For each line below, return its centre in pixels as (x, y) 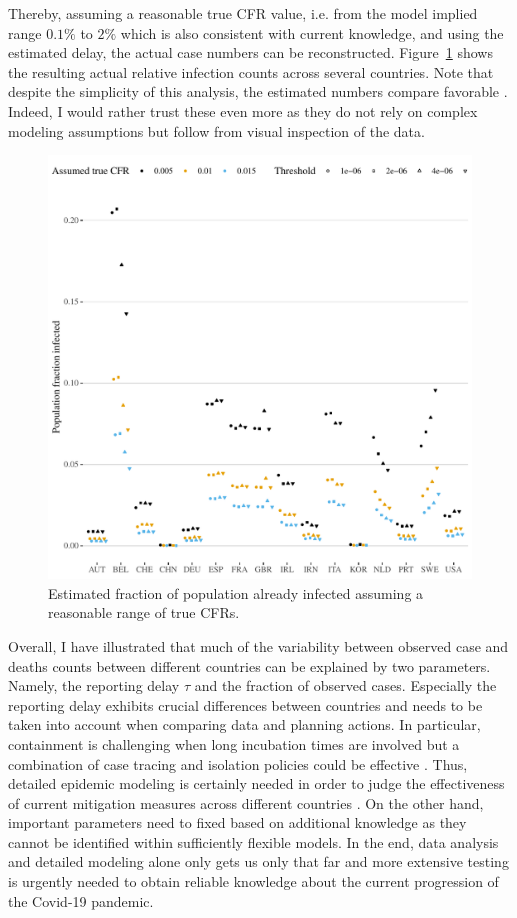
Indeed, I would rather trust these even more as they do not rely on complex (243, 110)
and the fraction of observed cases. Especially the (345, 685)
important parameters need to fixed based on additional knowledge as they (237, 822)
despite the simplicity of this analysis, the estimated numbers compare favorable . (258, 91)
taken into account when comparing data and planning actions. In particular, (244, 724)
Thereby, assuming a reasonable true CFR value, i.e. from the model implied (243, 13)
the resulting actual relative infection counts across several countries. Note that (251, 71)
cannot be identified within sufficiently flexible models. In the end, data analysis (253, 841)
